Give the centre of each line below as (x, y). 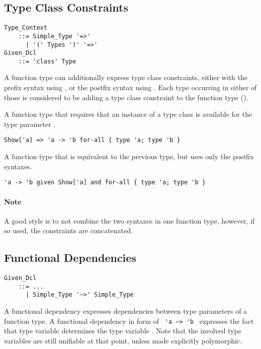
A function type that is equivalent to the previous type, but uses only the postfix (129, 156)
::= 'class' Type (47, 61)
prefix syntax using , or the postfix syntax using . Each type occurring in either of (130, 87)
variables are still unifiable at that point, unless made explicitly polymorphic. (123, 340)
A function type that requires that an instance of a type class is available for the (128, 114)
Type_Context (26, 28)
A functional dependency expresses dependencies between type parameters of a (126, 311)
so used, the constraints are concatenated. (68, 230)
